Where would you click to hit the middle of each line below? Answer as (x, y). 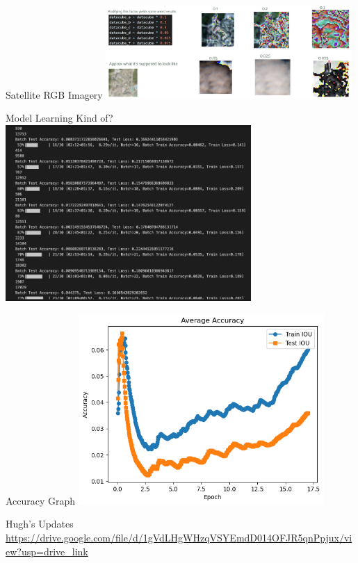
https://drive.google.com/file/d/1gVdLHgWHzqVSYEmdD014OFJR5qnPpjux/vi (179, 537)
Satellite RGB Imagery (54, 94)
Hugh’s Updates (40, 524)
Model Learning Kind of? (59, 118)
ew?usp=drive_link (47, 551)
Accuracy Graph (41, 500)
